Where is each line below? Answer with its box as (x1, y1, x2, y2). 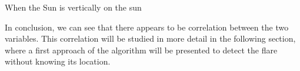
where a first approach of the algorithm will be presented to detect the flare (5, 43, 278, 56)
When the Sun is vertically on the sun (5, 1, 142, 13)
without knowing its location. (5, 55, 111, 67)
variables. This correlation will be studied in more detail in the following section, (5, 32, 296, 45)
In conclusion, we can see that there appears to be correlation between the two (5, 21, 289, 33)
